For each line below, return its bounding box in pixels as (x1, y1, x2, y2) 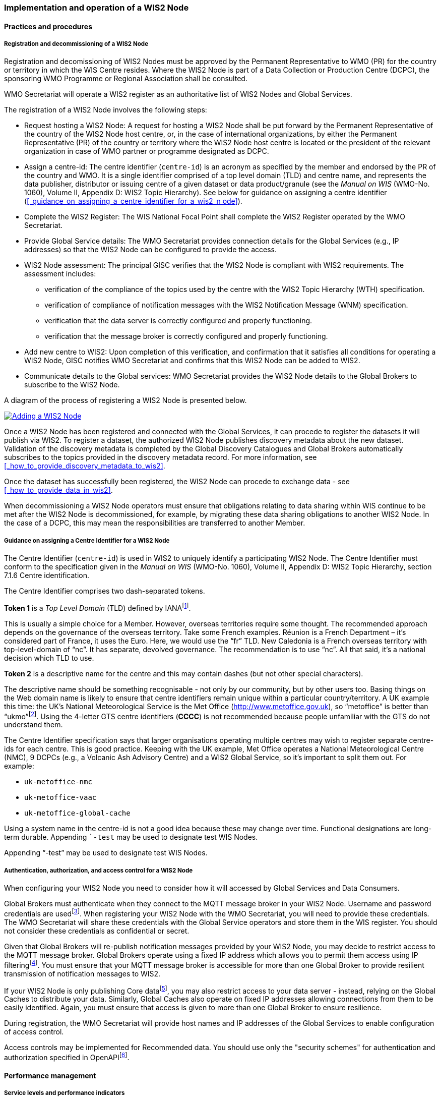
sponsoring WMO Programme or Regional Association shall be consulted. (4, 74, 247, 83)
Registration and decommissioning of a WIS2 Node (4, 40, 149, 47)
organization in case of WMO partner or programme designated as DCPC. (24, 147, 269, 156)
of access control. (4, 1027, 64, 1036)
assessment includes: (24, 269, 96, 278)
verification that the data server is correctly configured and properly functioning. (44, 316, 312, 325)
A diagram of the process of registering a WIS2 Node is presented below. (4, 396, 247, 405)
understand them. (4, 720, 63, 729)
